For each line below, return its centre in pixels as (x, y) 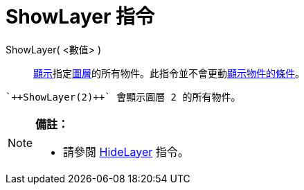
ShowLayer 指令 (80, 17)
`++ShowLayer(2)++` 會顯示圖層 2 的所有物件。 (123, 97)
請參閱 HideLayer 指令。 (126, 152)
